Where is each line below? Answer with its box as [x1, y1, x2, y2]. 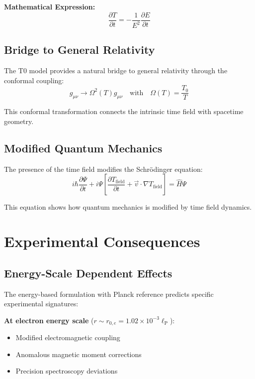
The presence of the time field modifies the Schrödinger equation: [4, 163, 203, 174]
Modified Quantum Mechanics [4, 140, 163, 156]
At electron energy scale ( [4, 315, 94, 325]
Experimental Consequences [4, 231, 200, 252]
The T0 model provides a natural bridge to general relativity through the [4, 65, 228, 76]
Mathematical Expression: [4, 1, 95, 11]
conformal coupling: [4, 75, 64, 85]
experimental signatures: [4, 298, 79, 309]
